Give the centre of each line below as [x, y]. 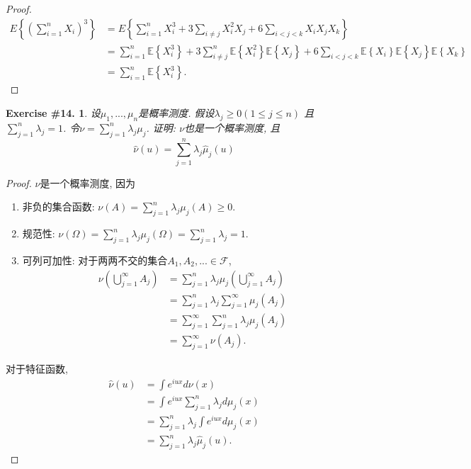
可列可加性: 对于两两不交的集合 [95, 260]
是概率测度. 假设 [176, 113]
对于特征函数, [37, 369]
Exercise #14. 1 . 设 [53, 113]
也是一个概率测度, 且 [232, 127]
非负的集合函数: [58, 207]
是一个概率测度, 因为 [88, 182]
